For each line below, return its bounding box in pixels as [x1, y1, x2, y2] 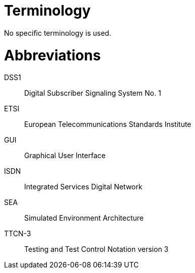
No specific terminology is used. [4, 28, 111, 37]
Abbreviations [4, 46, 101, 64]
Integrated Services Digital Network [24, 182, 143, 191]
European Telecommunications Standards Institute [24, 120, 191, 129]
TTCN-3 [4, 229, 31, 238]
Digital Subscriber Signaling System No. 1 [24, 89, 161, 98]
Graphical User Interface [24, 151, 106, 160]
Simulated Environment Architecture [24, 214, 144, 223]
